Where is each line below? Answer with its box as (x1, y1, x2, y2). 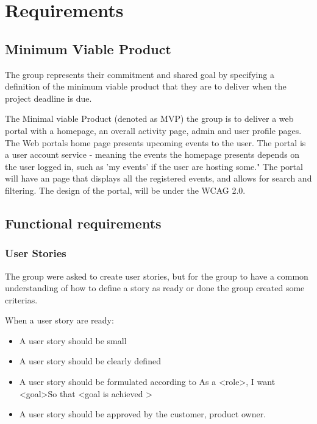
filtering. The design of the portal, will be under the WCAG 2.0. (5, 183, 246, 196)
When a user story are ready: (5, 314, 114, 327)
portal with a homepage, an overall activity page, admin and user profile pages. (5, 124, 302, 136)
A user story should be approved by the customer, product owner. (19, 408, 266, 420)
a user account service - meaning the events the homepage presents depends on (5, 148, 300, 161)
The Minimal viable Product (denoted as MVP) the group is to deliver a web (5, 112, 294, 125)
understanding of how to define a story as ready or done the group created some (5, 281, 305, 294)
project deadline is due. (5, 91, 92, 104)
